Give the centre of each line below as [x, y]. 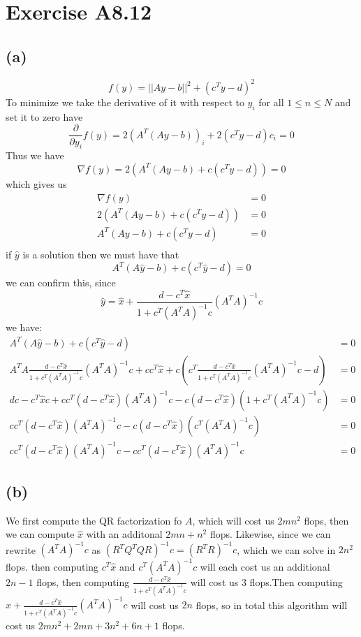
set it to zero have [44, 116]
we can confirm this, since [61, 283]
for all [271, 102]
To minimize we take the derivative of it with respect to [125, 102]
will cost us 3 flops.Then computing [266, 581]
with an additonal [124, 534]
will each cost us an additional [265, 566]
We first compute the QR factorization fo [94, 520]
